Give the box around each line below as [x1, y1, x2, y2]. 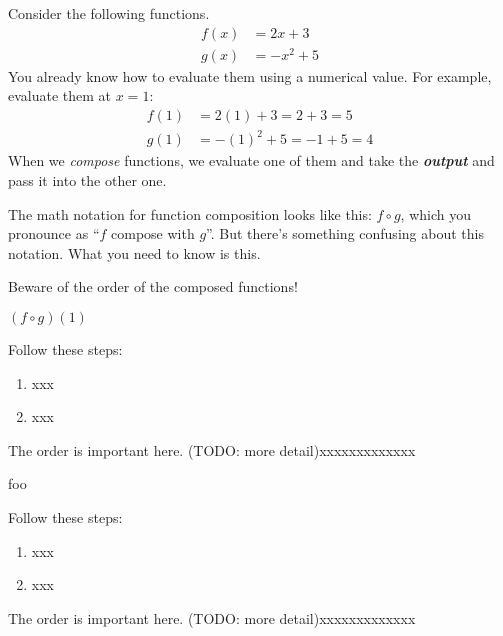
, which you [400, 203, 471, 224]
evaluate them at [8, 85, 112, 106]
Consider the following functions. [8, 3, 210, 23]
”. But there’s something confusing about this [206, 223, 484, 244]
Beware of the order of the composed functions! [8, 276, 298, 297]
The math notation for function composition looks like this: [8, 203, 372, 224]
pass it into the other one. [8, 170, 167, 191]
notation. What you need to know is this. [8, 242, 261, 263]
